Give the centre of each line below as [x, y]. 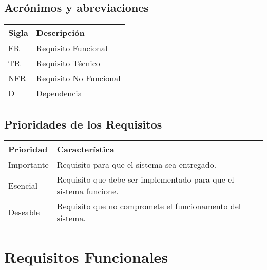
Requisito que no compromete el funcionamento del [149, 206]
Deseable [24, 212]
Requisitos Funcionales [86, 256]
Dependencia [59, 93]
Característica [85, 149]
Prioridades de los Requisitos [83, 124]
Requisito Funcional [72, 48]
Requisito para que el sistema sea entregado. [137, 165]
